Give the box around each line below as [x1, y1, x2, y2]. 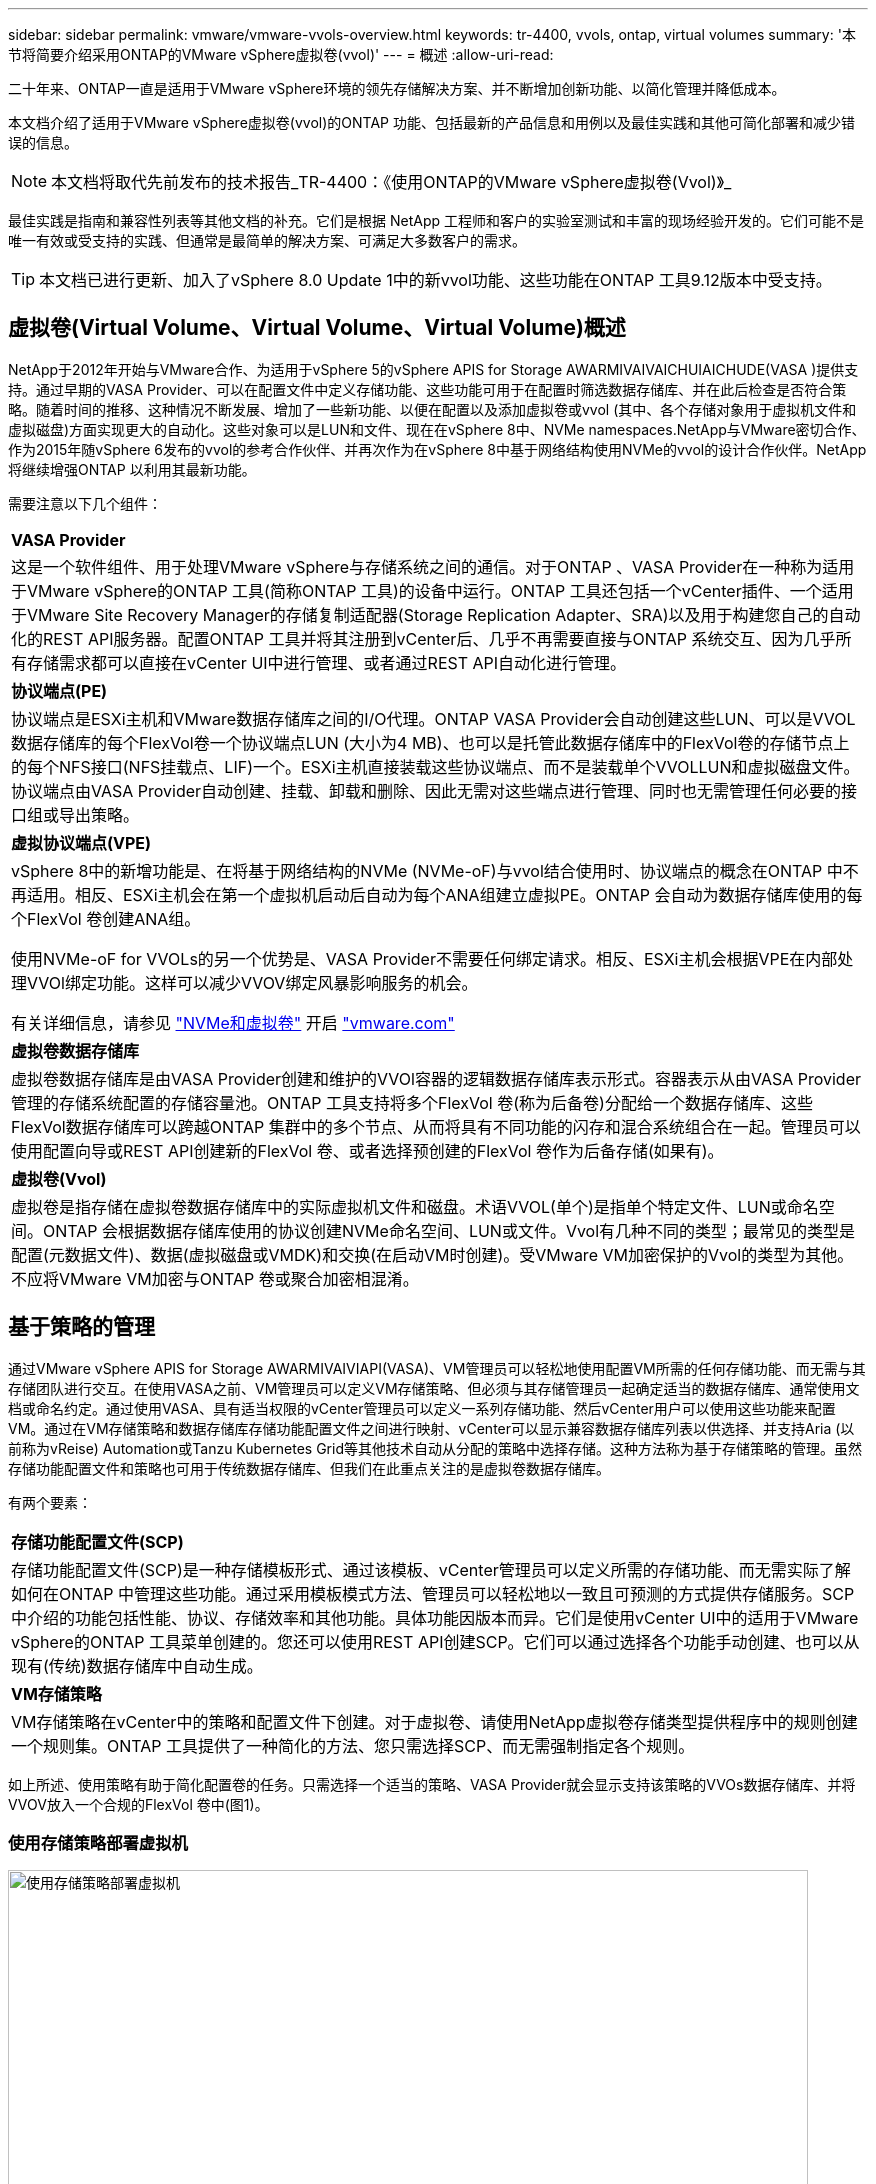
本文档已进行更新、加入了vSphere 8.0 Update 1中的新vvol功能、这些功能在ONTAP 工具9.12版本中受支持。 [39, 270, 832, 290]
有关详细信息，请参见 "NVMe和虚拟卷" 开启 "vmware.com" [11, 1012, 455, 1033]
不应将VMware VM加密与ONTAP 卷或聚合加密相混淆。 [11, 1268, 419, 1289]
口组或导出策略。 [11, 804, 140, 825]
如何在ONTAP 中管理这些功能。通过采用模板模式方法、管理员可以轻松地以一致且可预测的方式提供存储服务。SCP [11, 1583, 855, 1604]
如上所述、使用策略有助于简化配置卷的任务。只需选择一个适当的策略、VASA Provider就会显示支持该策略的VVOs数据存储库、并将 [8, 1775, 856, 1793]
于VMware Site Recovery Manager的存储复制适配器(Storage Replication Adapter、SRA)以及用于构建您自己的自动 [11, 604, 861, 625]
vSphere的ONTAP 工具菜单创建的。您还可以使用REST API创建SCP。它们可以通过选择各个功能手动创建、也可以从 [11, 1631, 860, 1652]
